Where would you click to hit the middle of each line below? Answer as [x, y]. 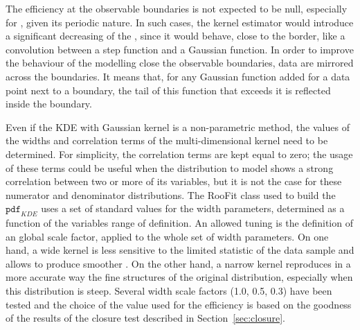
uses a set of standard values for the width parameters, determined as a [193, 208]
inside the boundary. [49, 104]
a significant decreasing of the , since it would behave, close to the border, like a [175, 36]
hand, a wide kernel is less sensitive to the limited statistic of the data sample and [180, 250]
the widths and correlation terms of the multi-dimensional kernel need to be [167, 140]
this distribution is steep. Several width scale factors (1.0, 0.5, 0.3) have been [169, 291]
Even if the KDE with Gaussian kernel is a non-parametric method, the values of [178, 127]
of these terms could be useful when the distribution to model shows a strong [170, 167]
